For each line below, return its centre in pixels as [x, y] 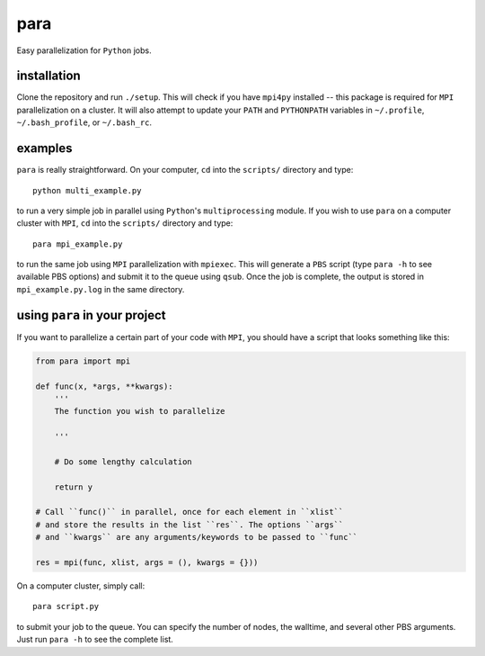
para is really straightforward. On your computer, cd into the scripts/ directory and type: [185, 170]
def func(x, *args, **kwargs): [105, 386]
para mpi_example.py [78, 244]
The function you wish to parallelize [140, 411]
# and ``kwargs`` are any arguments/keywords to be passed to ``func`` [197, 537]
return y [74, 487]
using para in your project [91, 315]
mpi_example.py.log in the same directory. [101, 289]
